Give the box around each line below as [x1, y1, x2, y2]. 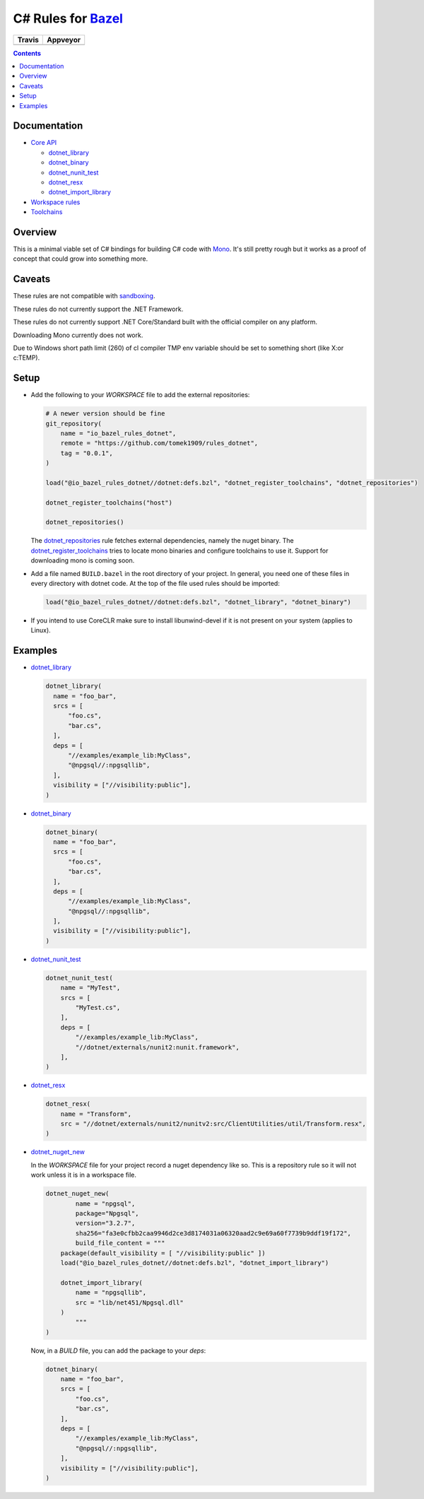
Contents [13, 49, 42, 57]
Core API [30, 139, 57, 147]
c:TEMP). [13, 353, 40, 362]
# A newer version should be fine [45, 410, 165, 418]
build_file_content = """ [75, 1239, 165, 1247]
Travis [17, 35, 39, 45]
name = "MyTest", [60, 984, 121, 992]
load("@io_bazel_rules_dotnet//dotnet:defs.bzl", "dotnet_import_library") [60, 1259, 329, 1266]
